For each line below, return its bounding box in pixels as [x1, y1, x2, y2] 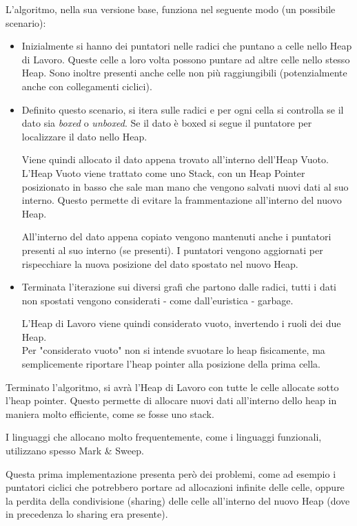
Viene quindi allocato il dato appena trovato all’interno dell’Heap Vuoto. [21, 152, 329, 167]
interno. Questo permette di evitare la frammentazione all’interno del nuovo [21, 193, 342, 207]
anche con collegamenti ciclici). [21, 78, 152, 93]
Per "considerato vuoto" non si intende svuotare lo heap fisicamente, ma [21, 343, 325, 357]
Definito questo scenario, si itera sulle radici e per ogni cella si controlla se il [21, 102, 344, 116]
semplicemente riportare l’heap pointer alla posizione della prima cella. [21, 357, 320, 371]
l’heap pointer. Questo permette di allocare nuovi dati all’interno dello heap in [6, 393, 337, 408]
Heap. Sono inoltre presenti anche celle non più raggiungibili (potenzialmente [21, 65, 347, 80]
